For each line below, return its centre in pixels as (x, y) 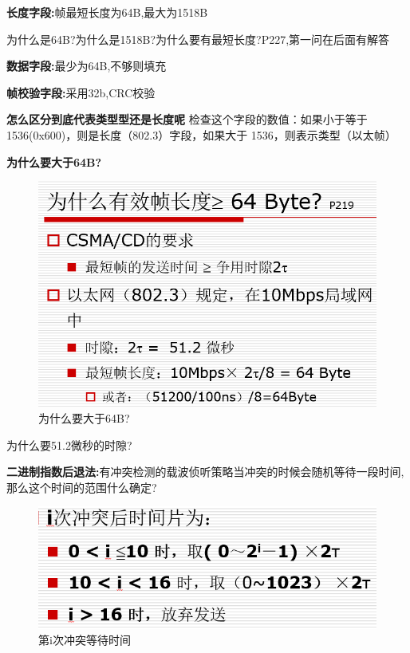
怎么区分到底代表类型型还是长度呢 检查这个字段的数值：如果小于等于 (187, 119)
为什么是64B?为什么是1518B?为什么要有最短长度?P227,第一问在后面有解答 (198, 39)
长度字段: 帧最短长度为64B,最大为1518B (107, 12)
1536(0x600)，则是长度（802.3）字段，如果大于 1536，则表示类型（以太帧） (201, 134)
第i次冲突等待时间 (85, 640)
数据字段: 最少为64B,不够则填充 (87, 66)
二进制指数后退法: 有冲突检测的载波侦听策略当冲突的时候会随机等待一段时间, (205, 472)
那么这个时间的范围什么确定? (82, 487)
